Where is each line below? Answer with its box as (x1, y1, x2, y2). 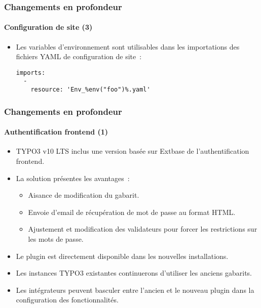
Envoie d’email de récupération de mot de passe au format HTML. (28, 206, 236, 217)
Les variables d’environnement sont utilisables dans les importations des (16, 41, 240, 52)
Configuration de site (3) (4, 22, 93, 32)
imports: (16, 69, 46, 76)
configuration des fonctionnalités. (16, 294, 119, 305)
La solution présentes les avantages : (16, 172, 130, 183)
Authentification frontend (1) (4, 126, 108, 137)
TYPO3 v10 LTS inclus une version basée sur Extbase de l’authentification (16, 146, 249, 156)
